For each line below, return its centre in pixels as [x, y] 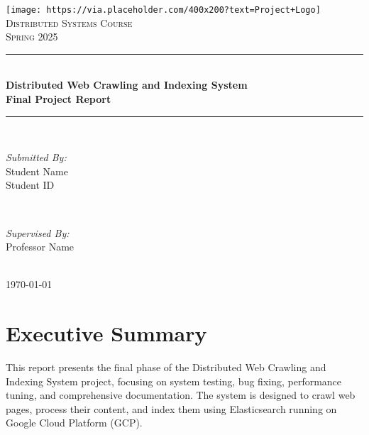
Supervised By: [38, 232]
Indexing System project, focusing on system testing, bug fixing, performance [174, 381]
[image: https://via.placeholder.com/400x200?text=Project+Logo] [163, 10]
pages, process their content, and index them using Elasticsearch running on [171, 408]
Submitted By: [36, 157]
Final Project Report [59, 99]
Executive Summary [106, 333]
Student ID [30, 185]
